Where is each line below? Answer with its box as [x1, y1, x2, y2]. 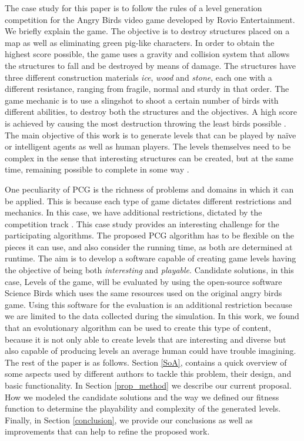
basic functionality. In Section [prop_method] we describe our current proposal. [5, 379, 292, 391]
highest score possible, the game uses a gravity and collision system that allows [5, 48, 290, 60]
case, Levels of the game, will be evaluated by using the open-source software [5, 275, 282, 287]
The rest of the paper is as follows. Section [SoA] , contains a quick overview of [5, 356, 287, 368]
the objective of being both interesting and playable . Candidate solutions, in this [5, 264, 294, 276]
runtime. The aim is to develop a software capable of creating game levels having [5, 252, 296, 264]
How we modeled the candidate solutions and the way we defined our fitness [5, 390, 279, 403]
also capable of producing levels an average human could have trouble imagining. [5, 344, 296, 357]
